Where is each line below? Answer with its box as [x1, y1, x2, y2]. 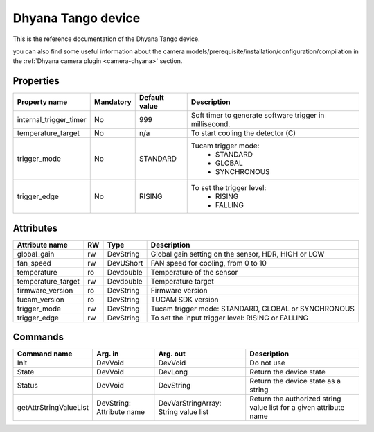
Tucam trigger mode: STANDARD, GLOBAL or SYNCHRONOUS [150, 304, 355, 313]
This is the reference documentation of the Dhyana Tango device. [12, 35, 200, 43]
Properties [12, 75, 60, 87]
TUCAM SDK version [150, 295, 219, 304]
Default [139, 93, 164, 103]
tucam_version [17, 295, 65, 304]
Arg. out [158, 349, 186, 358]
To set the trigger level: [190, 183, 267, 193]
